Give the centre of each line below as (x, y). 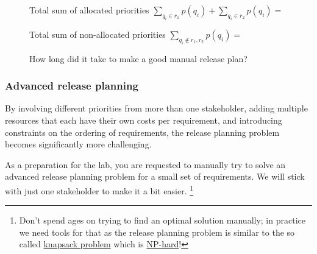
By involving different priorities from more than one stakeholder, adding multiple (156, 108)
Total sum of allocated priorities (89, 10)
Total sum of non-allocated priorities (98, 34)
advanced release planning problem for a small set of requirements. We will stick (155, 176)
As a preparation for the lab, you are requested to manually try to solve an (145, 164)
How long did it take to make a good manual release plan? (138, 58)
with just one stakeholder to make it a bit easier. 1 (99, 189)
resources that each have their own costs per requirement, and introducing (144, 120)
